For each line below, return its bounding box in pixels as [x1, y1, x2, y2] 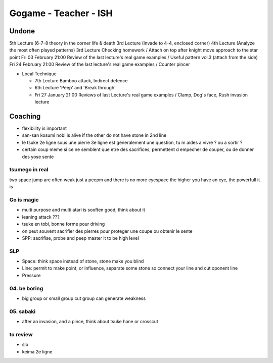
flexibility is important [22, 125, 67, 131]
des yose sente [22, 153, 54, 160]
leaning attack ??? [22, 214, 60, 220]
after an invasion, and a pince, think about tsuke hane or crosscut [22, 319, 159, 325]
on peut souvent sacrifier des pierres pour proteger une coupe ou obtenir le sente [22, 228, 193, 234]
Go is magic [9, 196, 39, 203]
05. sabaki [9, 308, 36, 315]
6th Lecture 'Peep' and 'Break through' [34, 85, 116, 91]
